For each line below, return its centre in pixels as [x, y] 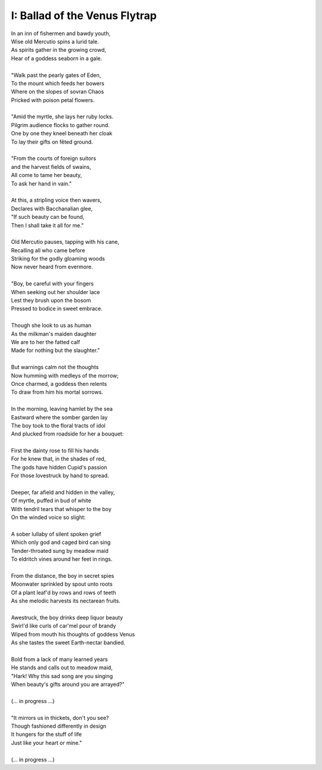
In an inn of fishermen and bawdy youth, [61, 33]
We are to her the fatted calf [46, 342]
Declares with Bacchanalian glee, [52, 208]
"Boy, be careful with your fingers [52, 284]
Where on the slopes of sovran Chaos [58, 92]
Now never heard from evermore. [52, 267]
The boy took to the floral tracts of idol [58, 425]
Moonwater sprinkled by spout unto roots [62, 584]
